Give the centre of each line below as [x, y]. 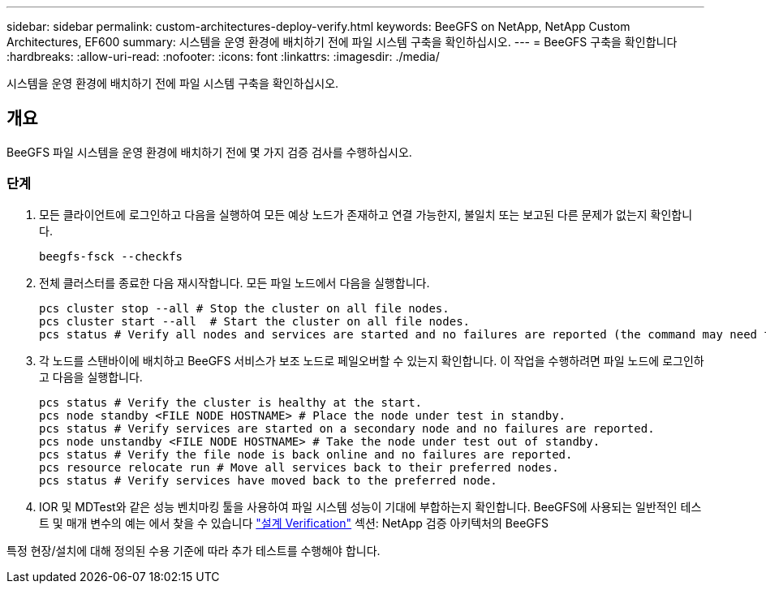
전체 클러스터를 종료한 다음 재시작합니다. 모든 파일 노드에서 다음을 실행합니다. [235, 282]
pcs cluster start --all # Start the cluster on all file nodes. [255, 321]
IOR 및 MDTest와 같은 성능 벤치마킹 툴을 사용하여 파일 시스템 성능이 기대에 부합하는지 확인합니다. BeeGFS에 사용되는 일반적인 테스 [370, 506]
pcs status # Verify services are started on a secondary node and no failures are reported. [347, 428]
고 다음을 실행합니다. [91, 377]
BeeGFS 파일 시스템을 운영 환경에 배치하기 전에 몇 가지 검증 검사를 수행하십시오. [209, 152]
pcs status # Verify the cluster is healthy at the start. [231, 402]
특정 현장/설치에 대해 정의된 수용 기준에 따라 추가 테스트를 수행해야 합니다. [194, 550]
